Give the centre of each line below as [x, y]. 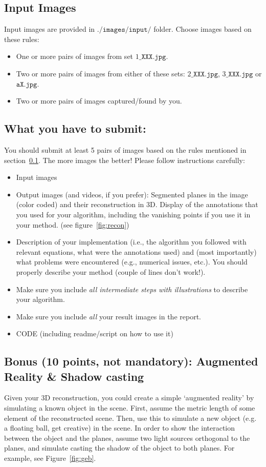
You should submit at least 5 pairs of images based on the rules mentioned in [125, 149]
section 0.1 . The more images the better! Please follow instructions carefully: [125, 160]
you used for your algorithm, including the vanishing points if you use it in [133, 214]
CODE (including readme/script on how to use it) [95, 333]
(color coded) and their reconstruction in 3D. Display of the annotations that [137, 204]
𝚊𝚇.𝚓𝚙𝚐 [27, 84]
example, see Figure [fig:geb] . [50, 458]
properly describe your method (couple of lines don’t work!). [111, 271]
